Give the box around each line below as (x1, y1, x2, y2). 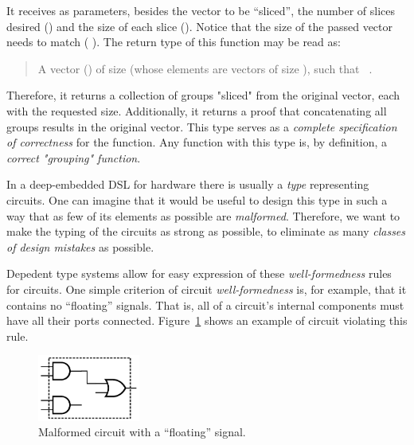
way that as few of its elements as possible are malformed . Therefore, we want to (6, 207, 400, 224)
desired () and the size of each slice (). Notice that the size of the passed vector (6, 18, 393, 34)
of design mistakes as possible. (6, 238, 154, 255)
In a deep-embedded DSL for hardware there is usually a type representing (6, 176, 369, 193)
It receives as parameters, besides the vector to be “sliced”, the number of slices (6, 2, 395, 18)
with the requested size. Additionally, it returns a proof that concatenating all (6, 103, 387, 119)
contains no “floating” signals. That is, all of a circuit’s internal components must (6, 296, 404, 313)
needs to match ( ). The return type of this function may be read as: (6, 33, 341, 50)
